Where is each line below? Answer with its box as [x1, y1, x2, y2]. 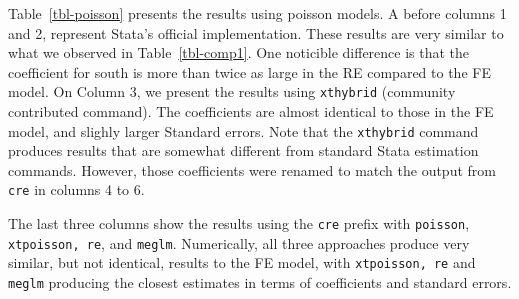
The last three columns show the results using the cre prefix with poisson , [8, 213, 470, 234]
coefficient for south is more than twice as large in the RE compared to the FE [8, 61, 491, 82]
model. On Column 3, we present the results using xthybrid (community [8, 81, 456, 102]
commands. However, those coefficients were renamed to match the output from [8, 159, 496, 180]
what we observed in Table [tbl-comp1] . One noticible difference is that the [8, 42, 470, 63]
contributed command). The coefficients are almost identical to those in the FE [8, 101, 494, 122]
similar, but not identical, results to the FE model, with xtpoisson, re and [8, 252, 476, 273]
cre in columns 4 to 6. [8, 179, 145, 200]
